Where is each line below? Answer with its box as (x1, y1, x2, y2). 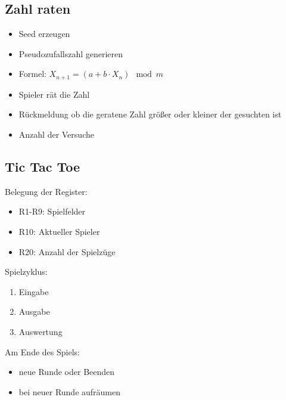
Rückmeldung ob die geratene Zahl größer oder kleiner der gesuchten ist (18, 108, 282, 120)
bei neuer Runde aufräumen (18, 385, 121, 398)
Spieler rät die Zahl (18, 88, 90, 100)
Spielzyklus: (5, 265, 48, 278)
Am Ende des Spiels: (5, 345, 80, 358)
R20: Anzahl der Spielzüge (18, 245, 116, 258)
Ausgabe (18, 305, 50, 318)
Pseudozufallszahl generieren (18, 47, 123, 60)
